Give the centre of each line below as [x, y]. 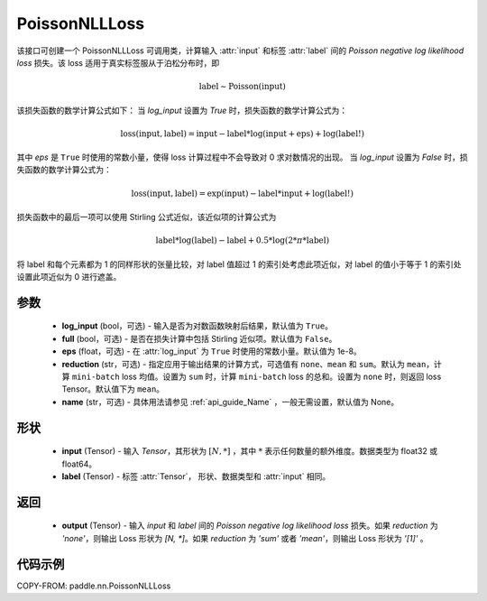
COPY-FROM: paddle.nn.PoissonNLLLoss [94, 586]
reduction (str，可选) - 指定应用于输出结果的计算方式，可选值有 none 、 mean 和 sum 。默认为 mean [244, 364]
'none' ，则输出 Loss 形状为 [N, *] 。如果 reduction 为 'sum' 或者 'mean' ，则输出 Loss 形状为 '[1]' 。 [245, 538]
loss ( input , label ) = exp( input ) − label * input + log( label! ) [242, 193]
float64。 [79, 464]
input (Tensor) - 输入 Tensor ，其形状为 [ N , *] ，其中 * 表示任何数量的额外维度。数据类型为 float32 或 [249, 451]
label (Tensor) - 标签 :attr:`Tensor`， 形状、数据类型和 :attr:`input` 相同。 [196, 476]
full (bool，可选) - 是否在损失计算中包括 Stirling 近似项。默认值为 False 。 [199, 338]
